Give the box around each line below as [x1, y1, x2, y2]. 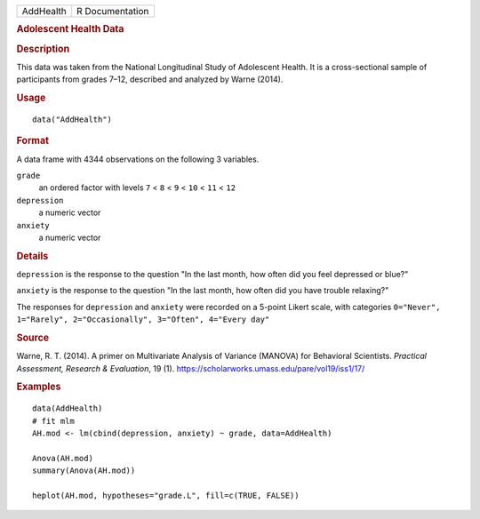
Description [16, 43, 70, 55]
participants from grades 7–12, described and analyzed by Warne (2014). [16, 74, 284, 84]
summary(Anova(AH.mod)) [32, 466, 136, 475]
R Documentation [76, 5, 149, 17]
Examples [16, 380, 61, 393]
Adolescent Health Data [16, 23, 124, 36]
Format [16, 134, 49, 147]
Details [16, 250, 49, 262]
